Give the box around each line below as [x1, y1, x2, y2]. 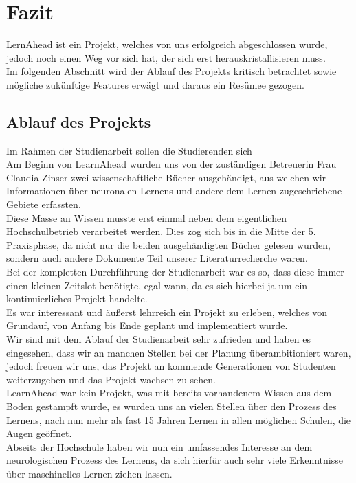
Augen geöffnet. [6, 426, 72, 440]
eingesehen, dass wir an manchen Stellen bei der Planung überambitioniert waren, [6, 345, 351, 359]
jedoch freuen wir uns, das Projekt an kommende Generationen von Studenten [6, 359, 336, 373]
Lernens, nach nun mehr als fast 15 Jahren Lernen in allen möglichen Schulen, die [6, 412, 351, 427]
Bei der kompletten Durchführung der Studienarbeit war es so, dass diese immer [6, 265, 344, 279]
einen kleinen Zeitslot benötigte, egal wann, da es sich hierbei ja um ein [6, 278, 308, 292]
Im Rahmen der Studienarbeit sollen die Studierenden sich [6, 143, 252, 157]
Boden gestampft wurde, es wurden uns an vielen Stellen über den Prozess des [6, 398, 337, 413]
